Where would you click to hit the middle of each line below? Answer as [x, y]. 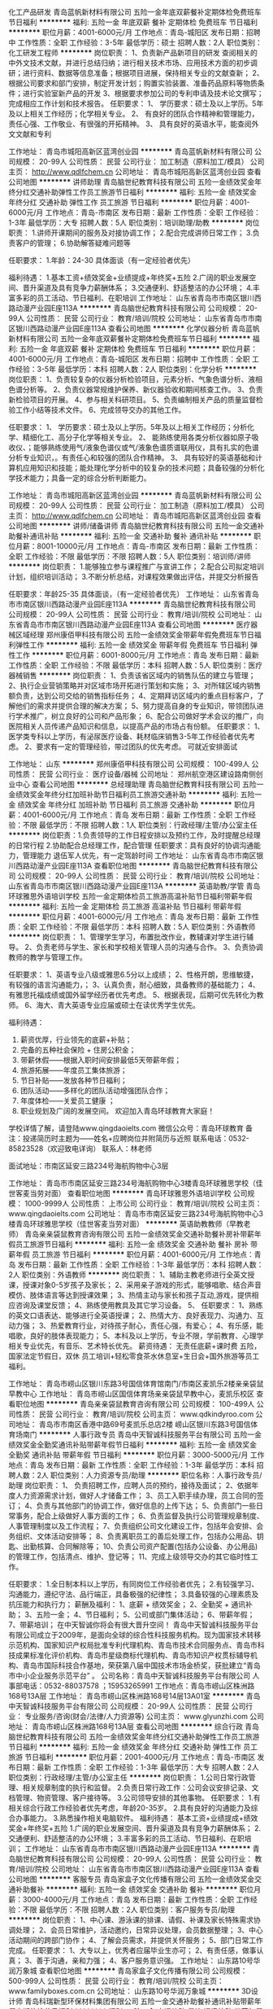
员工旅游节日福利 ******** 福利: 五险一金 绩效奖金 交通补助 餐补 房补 [132, 1244]
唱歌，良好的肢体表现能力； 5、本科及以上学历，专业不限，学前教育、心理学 [136, 1336]
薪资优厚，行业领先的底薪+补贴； [76, 1040]
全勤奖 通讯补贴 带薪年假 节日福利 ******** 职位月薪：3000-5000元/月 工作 [136, 1455]
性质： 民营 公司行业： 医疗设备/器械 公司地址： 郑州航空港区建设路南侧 [135, 774]
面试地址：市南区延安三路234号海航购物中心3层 [89, 1166]
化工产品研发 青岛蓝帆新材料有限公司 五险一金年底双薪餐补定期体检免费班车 [135, 12]
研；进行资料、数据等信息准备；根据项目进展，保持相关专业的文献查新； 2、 [136, 73]
